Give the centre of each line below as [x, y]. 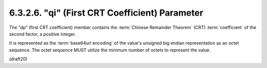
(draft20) [18, 59]
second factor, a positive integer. [43, 34]
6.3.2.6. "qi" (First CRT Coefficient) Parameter [106, 13]
